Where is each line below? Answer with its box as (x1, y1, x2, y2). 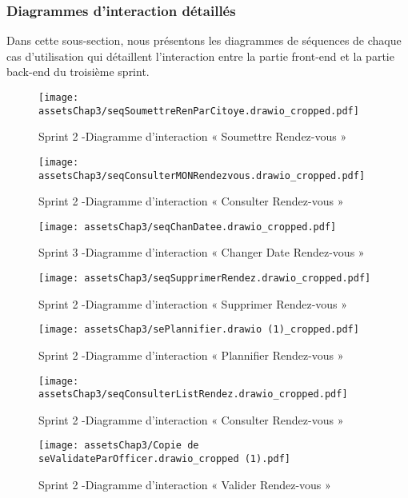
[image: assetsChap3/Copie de (38, 440, 199, 452)
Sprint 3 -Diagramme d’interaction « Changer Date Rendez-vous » (38, 244, 365, 261)
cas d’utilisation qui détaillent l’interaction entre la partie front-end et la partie (6, 47, 394, 64)
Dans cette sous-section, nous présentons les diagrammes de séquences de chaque (6, 32, 402, 49)
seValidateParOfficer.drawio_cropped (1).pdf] (38, 453, 290, 465)
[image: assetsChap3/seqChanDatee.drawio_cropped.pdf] (38, 221, 337, 233)
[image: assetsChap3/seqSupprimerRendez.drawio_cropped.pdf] (38, 273, 371, 285)
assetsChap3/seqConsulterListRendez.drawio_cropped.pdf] (38, 388, 348, 400)
